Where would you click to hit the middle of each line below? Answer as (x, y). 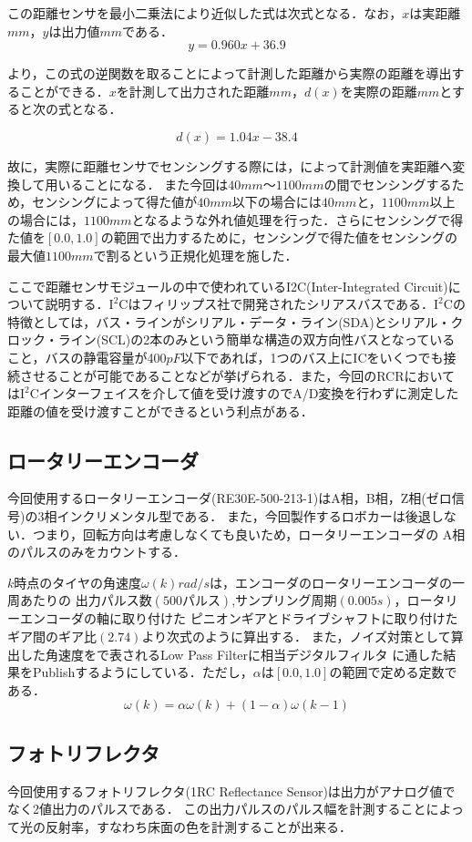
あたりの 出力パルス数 (86, 600)
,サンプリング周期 (284, 600)
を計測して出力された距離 (193, 91)
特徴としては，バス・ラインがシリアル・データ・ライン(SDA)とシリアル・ (229, 321)
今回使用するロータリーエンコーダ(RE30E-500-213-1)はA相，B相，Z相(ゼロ (230, 498)
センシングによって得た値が (115, 202)
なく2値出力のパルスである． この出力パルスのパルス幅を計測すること (217, 809)
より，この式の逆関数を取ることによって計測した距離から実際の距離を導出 (230, 73)
